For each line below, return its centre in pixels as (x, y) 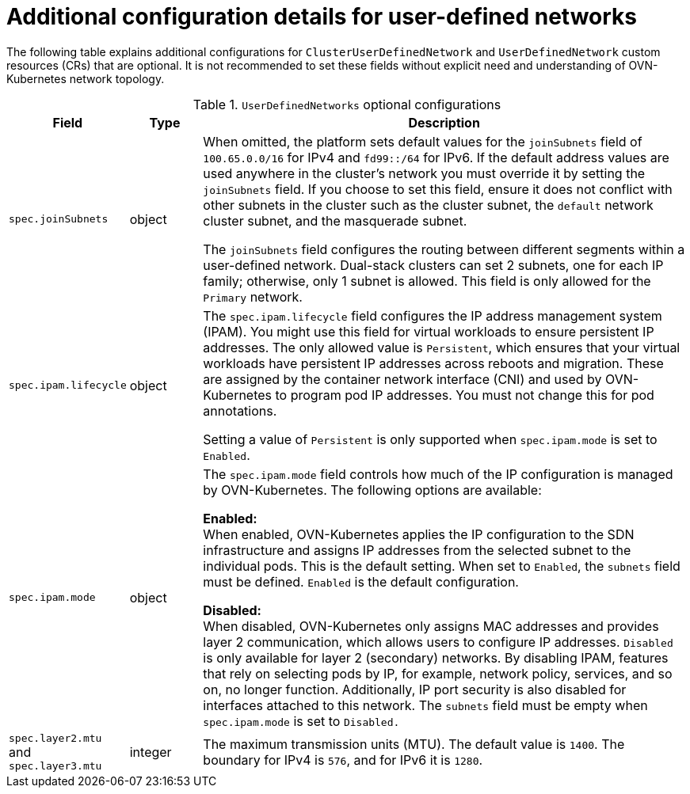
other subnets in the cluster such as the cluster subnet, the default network (428, 205)
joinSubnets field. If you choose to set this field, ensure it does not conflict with (438, 189)
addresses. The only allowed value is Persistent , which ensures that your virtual (442, 347)
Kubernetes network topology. (86, 78)
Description (444, 122)
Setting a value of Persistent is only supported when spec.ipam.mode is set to (430, 439)
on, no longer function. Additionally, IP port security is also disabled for (415, 689)
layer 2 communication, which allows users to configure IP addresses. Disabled (438, 642)
